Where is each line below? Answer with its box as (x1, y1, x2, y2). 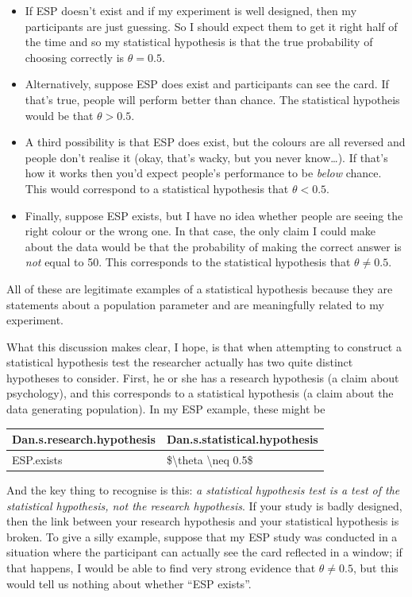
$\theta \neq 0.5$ (166, 452, 253, 467)
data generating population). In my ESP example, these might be (6, 401, 325, 417)
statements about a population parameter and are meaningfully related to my (6, 296, 384, 312)
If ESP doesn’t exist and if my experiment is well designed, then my (25, 2, 357, 18)
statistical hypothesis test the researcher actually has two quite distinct (6, 354, 353, 370)
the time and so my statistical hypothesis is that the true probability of (25, 33, 373, 50)
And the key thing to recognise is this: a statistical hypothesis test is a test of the (6, 482, 400, 498)
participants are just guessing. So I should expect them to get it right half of (25, 17, 398, 34)
